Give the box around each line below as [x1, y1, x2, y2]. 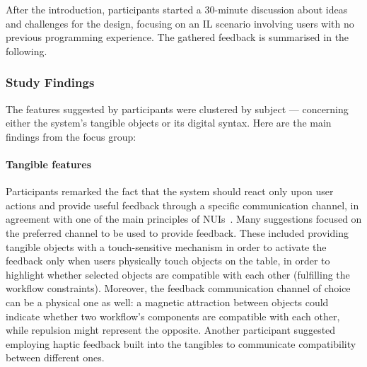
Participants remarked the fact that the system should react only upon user [6, 184, 334, 199]
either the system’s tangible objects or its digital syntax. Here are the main [6, 115, 332, 130]
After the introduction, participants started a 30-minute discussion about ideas [6, 2, 348, 16]
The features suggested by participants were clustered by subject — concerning [6, 101, 349, 116]
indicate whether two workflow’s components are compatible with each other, [6, 308, 340, 323]
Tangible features [6, 156, 91, 171]
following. [6, 43, 47, 58]
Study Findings [6, 74, 95, 91]
